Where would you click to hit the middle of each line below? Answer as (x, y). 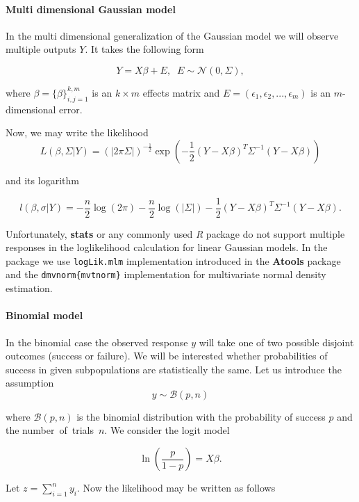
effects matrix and (181, 92)
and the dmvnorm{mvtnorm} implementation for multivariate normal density (166, 274)
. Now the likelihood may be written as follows (176, 488)
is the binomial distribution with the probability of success (201, 416)
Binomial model (44, 315)
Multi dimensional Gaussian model (91, 9)
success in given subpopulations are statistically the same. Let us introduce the (174, 369)
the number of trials (50, 430)
